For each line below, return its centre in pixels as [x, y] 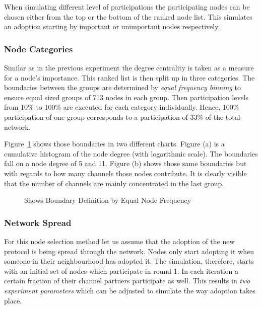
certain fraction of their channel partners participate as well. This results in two [127, 281]
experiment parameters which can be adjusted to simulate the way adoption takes [130, 290]
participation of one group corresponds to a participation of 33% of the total [122, 117]
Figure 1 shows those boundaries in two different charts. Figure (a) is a [114, 144]
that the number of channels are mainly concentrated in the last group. [114, 183]
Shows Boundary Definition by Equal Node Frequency [108, 200]
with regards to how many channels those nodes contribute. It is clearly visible [125, 173]
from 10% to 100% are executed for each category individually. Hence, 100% [122, 107]
